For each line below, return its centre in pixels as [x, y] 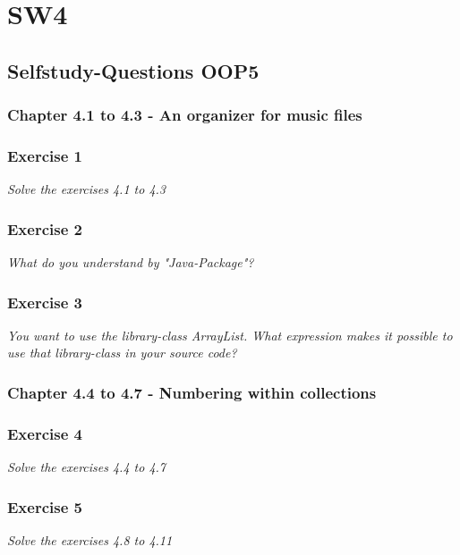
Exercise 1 [45, 155]
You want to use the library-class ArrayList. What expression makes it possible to [230, 335]
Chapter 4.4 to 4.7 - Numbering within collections [192, 392]
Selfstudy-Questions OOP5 [133, 70]
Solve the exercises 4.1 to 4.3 [87, 189]
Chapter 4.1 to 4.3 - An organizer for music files [185, 115]
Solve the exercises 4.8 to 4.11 [90, 539]
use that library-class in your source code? [122, 353]
